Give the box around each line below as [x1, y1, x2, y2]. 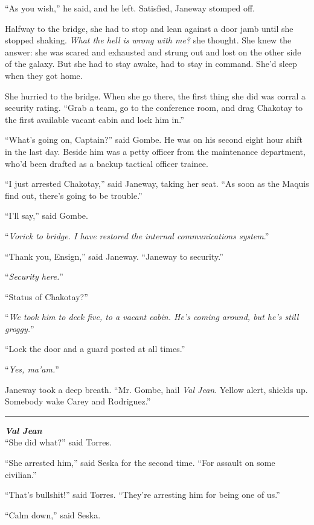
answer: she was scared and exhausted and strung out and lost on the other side [5, 45, 301, 58]
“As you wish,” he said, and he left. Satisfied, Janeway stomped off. [5, 2, 255, 14]
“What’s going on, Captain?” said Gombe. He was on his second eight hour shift [5, 133, 303, 146]
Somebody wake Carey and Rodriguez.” [5, 395, 151, 407]
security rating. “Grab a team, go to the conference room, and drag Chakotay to [5, 101, 303, 114]
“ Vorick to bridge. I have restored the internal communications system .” [5, 229, 269, 242]
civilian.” [5, 468, 37, 480]
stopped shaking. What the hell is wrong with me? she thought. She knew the [5, 34, 292, 46]
